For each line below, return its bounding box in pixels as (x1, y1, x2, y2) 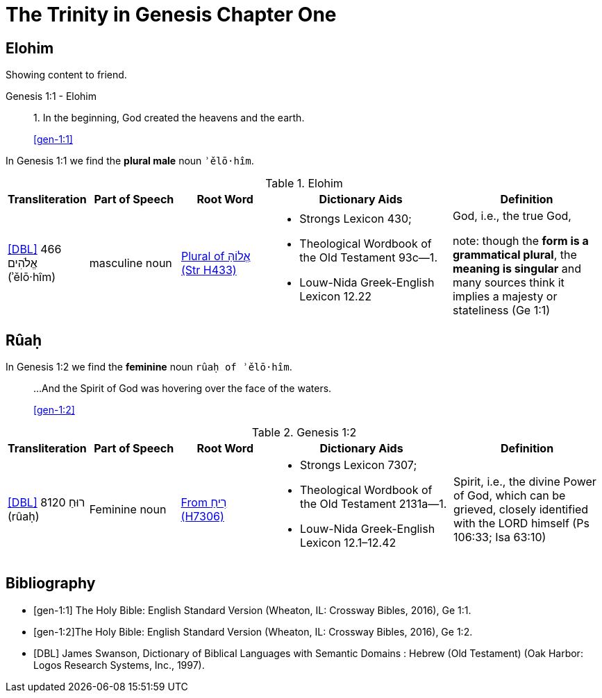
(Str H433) (181, 263, 237, 278)
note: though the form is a (452, 234, 589, 248)
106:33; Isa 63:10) (453, 530, 546, 545)
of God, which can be (453, 488, 566, 503)
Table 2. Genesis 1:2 (251, 425, 357, 440)
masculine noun (89, 256, 172, 271)
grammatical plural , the (452, 248, 577, 262)
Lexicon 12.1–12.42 (300, 536, 396, 550)
